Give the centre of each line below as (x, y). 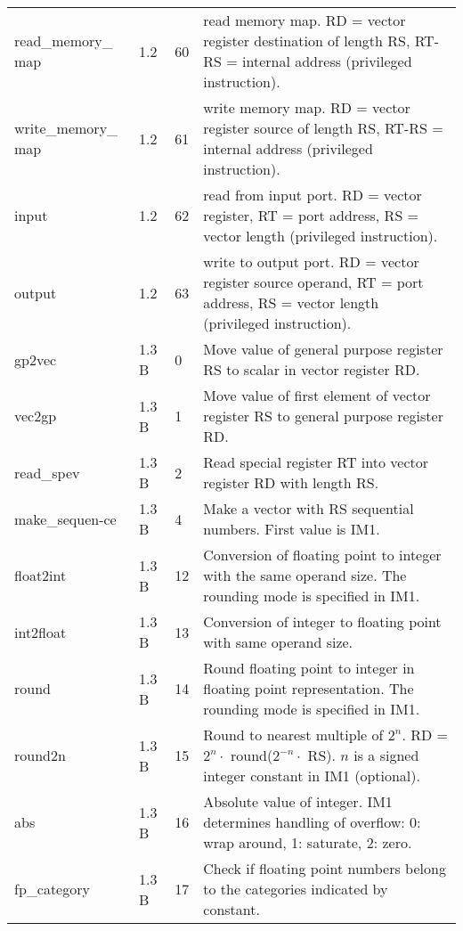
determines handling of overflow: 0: (312, 822)
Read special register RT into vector (316, 462)
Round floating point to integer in (309, 668)
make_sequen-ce (65, 519)
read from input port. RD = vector (313, 195)
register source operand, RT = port (313, 282)
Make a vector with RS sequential (309, 508)
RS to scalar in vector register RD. (312, 369)
